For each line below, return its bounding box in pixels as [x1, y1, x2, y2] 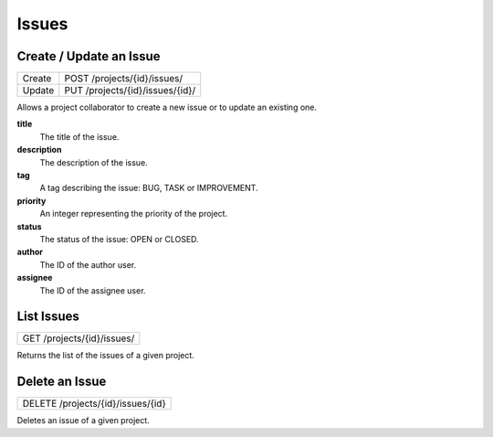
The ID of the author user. [39, 259, 137, 270]
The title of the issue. [39, 131, 120, 142]
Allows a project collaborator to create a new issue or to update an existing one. [16, 101, 318, 113]
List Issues [16, 309, 79, 325]
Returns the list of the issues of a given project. [16, 350, 195, 361]
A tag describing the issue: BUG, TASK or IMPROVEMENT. [39, 183, 259, 194]
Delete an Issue [16, 374, 107, 389]
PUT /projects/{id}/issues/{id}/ [64, 84, 196, 97]
